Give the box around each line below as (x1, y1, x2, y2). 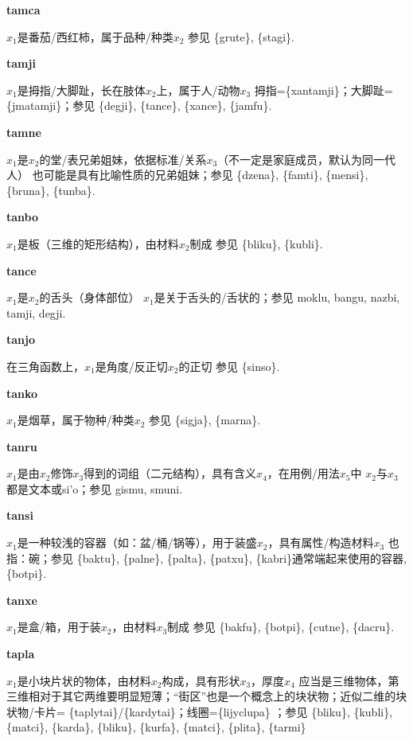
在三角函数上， (6, 357, 84, 374)
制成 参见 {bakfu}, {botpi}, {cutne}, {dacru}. (167, 618, 395, 635)
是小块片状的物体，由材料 (17, 672, 151, 688)
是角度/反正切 (95, 357, 168, 374)
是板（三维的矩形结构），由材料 (17, 235, 179, 252)
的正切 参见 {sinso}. (178, 357, 280, 374)
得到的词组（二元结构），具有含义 (84, 465, 257, 482)
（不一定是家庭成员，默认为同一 (217, 150, 385, 167)
